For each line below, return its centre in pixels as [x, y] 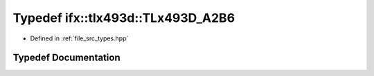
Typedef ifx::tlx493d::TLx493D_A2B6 [124, 18]
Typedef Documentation [66, 58]
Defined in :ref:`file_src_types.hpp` [79, 38]
